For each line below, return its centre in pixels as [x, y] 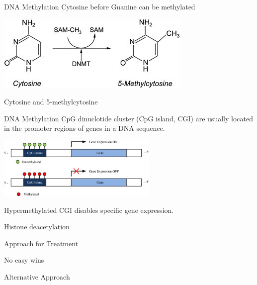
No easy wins [24, 260]
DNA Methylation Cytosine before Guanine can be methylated [100, 6]
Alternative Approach [37, 276]
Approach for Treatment [41, 243]
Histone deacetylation [37, 227]
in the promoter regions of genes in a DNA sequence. [85, 128]
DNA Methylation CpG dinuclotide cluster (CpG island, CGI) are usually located [128, 118]
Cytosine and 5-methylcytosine [51, 102]
